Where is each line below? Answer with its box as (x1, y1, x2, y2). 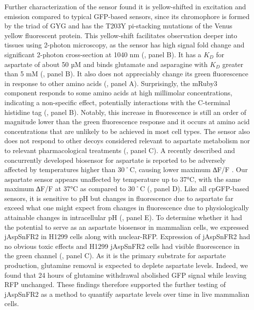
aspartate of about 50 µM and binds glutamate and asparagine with (4, 59, 208, 69)
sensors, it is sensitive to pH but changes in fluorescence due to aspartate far (4, 193, 233, 203)
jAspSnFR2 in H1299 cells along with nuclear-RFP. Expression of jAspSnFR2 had (4, 231, 250, 242)
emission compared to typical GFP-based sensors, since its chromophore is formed (4, 11, 250, 21)
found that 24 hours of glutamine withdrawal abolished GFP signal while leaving (4, 269, 247, 280)
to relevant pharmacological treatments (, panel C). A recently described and (4, 145, 235, 155)
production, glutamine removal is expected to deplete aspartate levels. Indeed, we (4, 260, 248, 270)
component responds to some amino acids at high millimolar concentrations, (4, 88, 233, 98)
